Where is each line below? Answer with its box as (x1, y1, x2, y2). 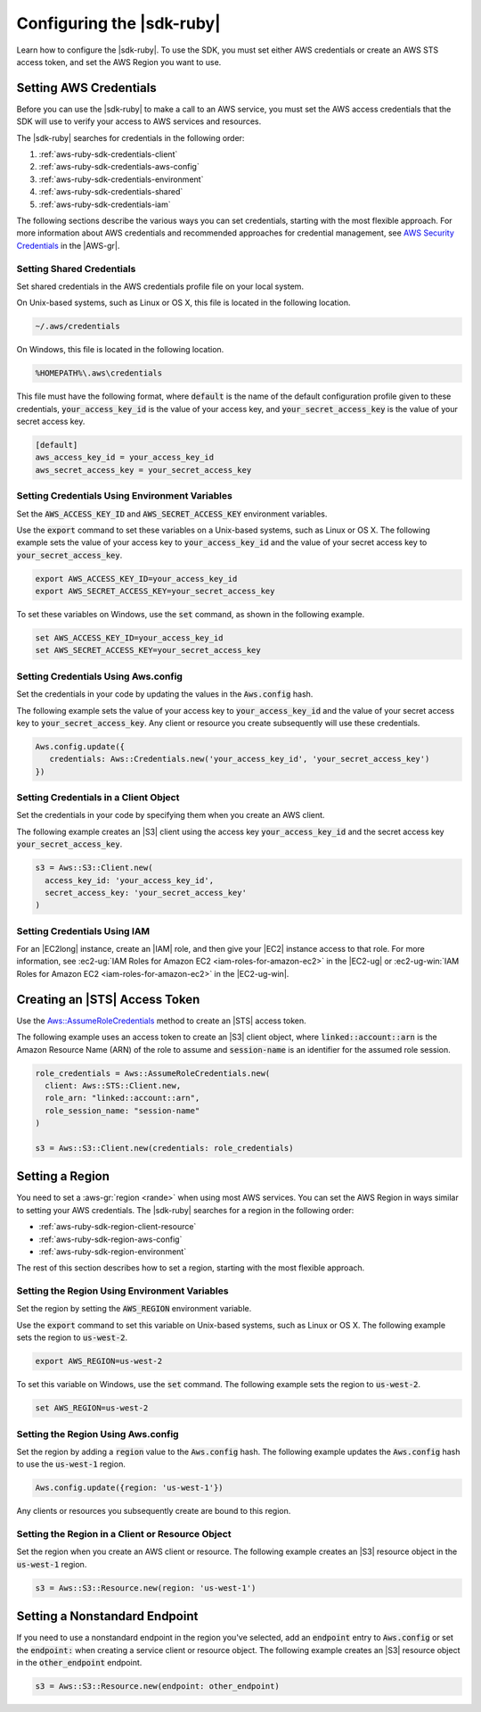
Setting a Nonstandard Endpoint (16, 1609, 199, 1624)
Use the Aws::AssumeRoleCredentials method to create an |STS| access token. (16, 1015, 306, 1026)
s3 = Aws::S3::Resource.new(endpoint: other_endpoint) (35, 1682, 280, 1691)
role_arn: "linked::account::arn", (45, 1093, 200, 1104)
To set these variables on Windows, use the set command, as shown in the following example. (16, 609, 365, 620)
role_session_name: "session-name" (45, 1105, 200, 1115)
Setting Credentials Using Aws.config (16, 670, 183, 682)
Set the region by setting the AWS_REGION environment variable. (16, 1303, 252, 1314)
